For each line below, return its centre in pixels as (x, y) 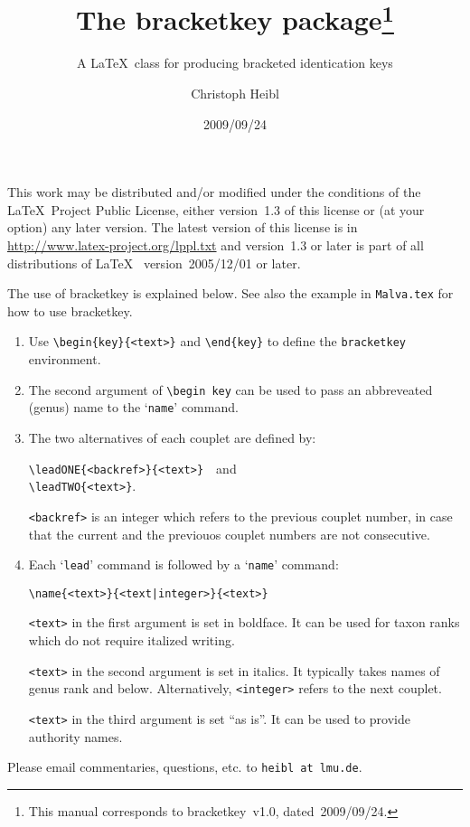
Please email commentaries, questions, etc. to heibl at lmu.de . (185, 767)
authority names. (75, 736)
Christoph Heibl (235, 94)
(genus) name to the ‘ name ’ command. (133, 407)
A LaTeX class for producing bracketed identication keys (235, 63)
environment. (65, 359)
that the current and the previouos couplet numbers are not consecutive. (229, 534)
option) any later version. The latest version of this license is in (183, 227)
